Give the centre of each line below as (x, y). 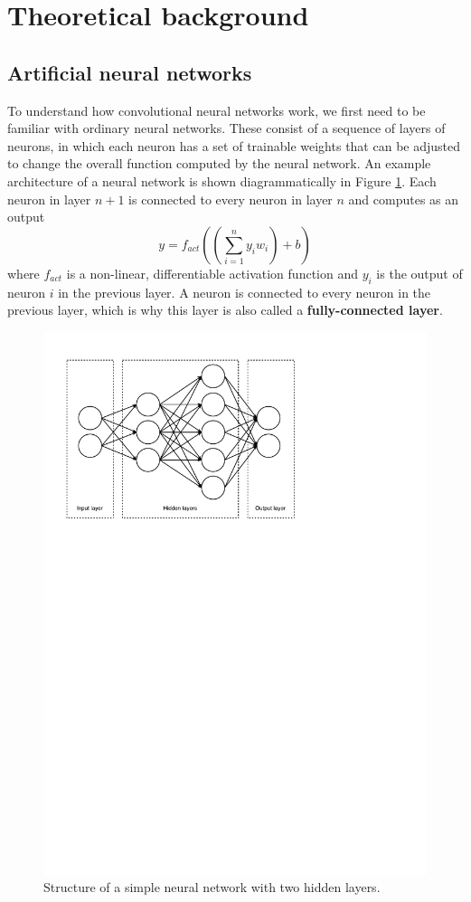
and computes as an (404, 199)
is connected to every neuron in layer (231, 199)
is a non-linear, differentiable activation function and (212, 273)
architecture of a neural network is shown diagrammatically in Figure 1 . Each (222, 180)
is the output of (419, 273)
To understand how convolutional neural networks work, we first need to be (217, 110)
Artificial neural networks (130, 72)
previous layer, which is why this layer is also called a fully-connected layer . (225, 310)
